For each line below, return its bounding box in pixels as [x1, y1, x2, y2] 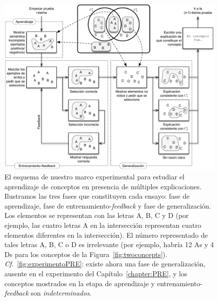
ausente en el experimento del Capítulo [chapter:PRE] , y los [4, 268, 187, 278]
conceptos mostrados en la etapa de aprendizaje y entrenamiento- [4, 278, 203, 288]
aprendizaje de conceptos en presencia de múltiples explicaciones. [4, 181, 202, 191]
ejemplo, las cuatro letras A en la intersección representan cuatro [4, 219, 201, 230]
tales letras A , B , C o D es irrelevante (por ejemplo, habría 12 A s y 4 [4, 239, 214, 250]
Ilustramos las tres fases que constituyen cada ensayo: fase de [4, 191, 190, 201]
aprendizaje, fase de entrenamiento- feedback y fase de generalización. [4, 200, 211, 211]
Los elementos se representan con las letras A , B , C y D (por [4, 210, 189, 220]
